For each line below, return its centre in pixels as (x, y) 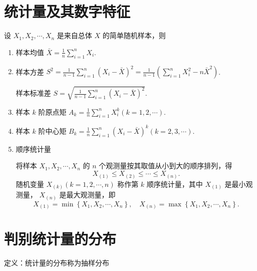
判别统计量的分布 (60, 239)
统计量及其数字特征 (67, 11)
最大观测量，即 (91, 195)
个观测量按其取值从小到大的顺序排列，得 (166, 166)
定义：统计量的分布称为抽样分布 (57, 263)
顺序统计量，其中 (175, 184)
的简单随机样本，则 (134, 35)
